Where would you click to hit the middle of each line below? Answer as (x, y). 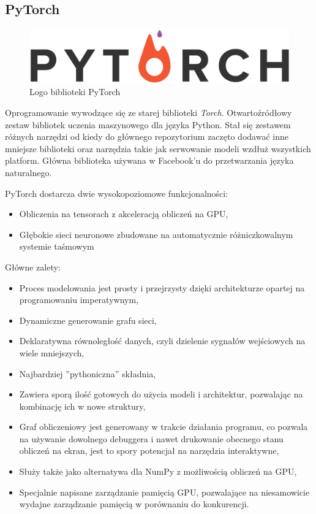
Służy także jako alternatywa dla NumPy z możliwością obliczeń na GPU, (158, 471)
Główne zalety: (33, 267)
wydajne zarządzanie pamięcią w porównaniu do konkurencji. (134, 504)
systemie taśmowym (57, 246)
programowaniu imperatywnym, (79, 300)
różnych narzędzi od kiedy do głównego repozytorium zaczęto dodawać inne (147, 136)
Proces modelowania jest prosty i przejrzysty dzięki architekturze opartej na (162, 287)
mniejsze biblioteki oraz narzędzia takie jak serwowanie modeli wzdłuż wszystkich (158, 148)
